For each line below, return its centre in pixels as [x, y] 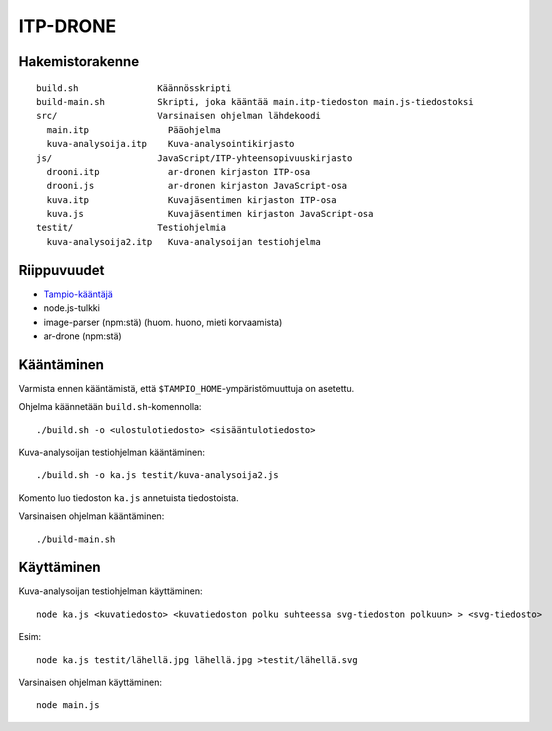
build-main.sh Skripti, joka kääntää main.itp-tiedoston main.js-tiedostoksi [255, 101]
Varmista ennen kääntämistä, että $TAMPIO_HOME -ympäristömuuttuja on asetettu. [186, 388]
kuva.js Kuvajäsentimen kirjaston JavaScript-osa [210, 214]
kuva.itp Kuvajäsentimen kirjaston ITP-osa [191, 199]
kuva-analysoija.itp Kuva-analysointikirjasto [170, 144]
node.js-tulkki [71, 308]
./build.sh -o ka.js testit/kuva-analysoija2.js [157, 475]
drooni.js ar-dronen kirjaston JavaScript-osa [197, 186]
